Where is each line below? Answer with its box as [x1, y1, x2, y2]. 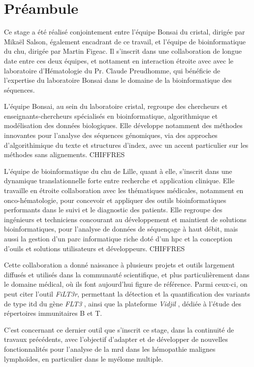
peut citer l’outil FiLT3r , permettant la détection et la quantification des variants [4, 288, 250, 299]
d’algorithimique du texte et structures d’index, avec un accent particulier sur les [4, 139, 249, 150]
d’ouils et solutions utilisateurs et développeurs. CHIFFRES [4, 243, 185, 253]
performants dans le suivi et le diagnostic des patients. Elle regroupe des [4, 204, 222, 215]
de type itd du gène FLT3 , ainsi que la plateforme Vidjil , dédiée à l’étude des [4, 298, 241, 308]
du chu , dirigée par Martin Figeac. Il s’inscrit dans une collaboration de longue [4, 46, 242, 56]
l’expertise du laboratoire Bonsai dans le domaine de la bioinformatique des [4, 75, 232, 85]
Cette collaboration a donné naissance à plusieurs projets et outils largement [4, 260, 235, 270]
